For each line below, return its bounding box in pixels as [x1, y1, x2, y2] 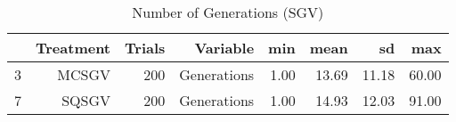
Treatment [36, 37, 111, 58]
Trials [125, 37, 166, 58]
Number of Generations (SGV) [132, 2, 324, 22]
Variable [194, 37, 255, 58]
